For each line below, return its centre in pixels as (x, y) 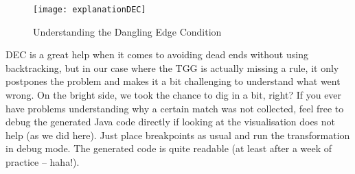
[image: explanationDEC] (90, 10)
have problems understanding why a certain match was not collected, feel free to (175, 108)
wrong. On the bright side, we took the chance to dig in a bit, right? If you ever (174, 95)
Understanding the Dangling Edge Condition (127, 31)
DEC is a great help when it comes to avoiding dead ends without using (157, 54)
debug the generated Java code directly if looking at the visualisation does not (171, 122)
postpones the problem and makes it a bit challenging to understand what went (173, 81)
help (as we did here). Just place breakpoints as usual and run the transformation (178, 135)
